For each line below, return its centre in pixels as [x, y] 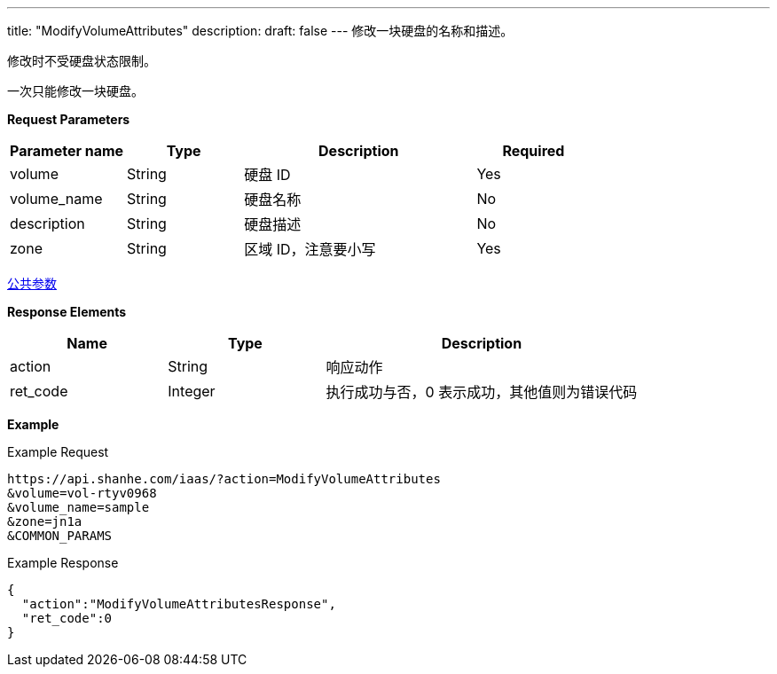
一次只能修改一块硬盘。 [75, 91]
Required [534, 151]
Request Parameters [69, 119]
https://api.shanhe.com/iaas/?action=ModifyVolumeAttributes [224, 479]
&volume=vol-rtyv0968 [82, 493]
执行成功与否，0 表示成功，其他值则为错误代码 [482, 392]
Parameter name [67, 151]
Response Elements [67, 312]
